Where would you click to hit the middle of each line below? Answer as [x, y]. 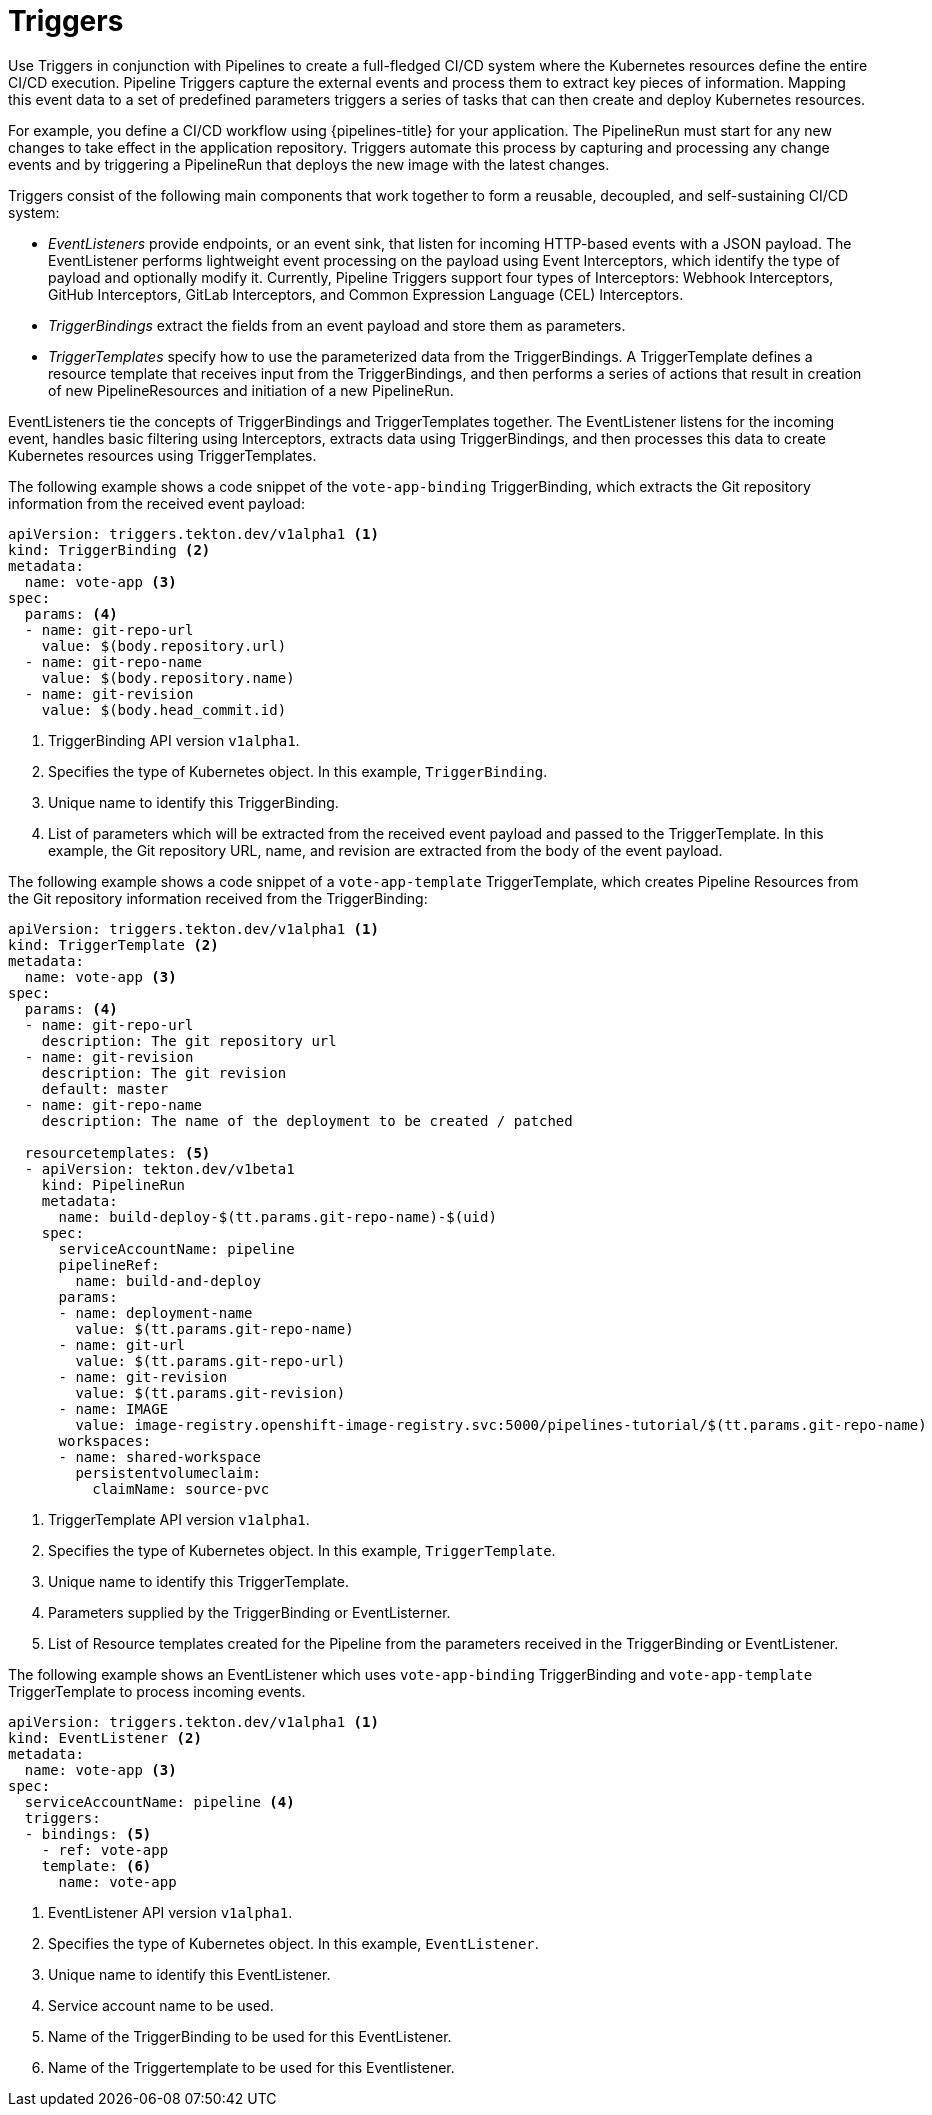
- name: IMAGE [113, 1408]
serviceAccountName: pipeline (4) [159, 1801]
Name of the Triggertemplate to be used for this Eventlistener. [251, 2067]
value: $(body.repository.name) [168, 677]
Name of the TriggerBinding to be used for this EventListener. [250, 2036]
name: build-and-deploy [168, 1280]
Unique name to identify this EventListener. [189, 1974]
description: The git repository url [189, 1040]
